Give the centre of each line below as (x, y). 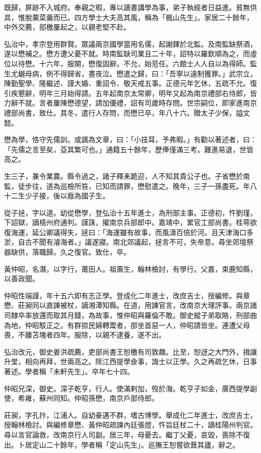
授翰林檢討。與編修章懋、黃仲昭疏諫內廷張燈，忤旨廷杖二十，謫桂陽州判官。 (130, 425)
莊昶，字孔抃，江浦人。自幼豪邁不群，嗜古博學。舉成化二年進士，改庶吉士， (130, 415)
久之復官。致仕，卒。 (95, 252)
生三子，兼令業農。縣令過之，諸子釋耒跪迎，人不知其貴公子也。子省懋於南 (127, 176)
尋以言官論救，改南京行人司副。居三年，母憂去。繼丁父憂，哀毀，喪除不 (123, 434)
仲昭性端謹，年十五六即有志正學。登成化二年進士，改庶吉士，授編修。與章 (127, 295)
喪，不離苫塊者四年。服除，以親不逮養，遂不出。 (85, 335)
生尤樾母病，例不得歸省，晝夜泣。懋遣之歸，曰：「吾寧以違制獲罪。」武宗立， (130, 73)
